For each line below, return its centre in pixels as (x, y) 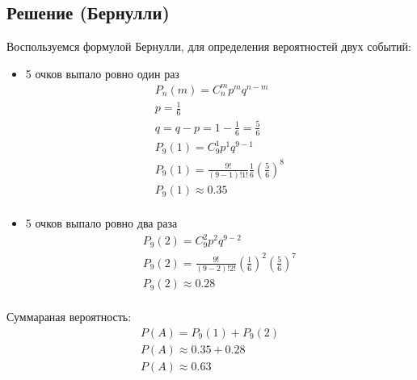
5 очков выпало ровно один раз (102, 73)
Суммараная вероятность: (69, 317)
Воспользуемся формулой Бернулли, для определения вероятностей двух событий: (209, 46)
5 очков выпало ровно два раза (101, 223)
